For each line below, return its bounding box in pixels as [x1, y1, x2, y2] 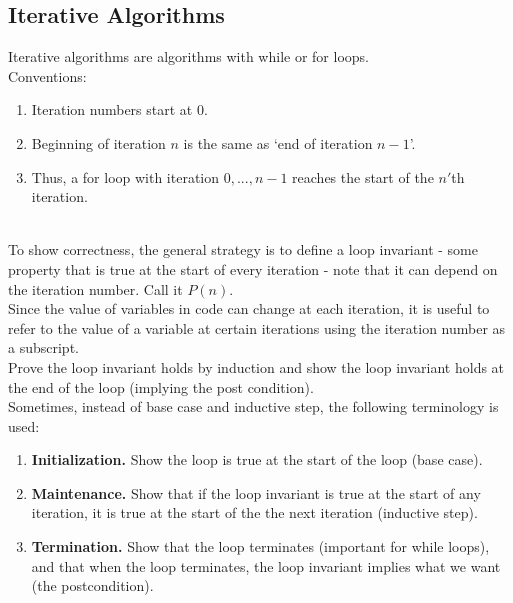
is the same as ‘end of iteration [183, 132, 373, 153]
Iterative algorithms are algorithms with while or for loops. [8, 46, 369, 67]
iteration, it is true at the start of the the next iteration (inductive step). [31, 502, 478, 523]
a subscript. [8, 337, 79, 358]
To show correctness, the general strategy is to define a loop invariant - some [8, 239, 478, 260]
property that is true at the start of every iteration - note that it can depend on [8, 258, 498, 279]
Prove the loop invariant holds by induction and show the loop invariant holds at [8, 356, 505, 377]
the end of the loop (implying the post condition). [8, 376, 314, 397]
